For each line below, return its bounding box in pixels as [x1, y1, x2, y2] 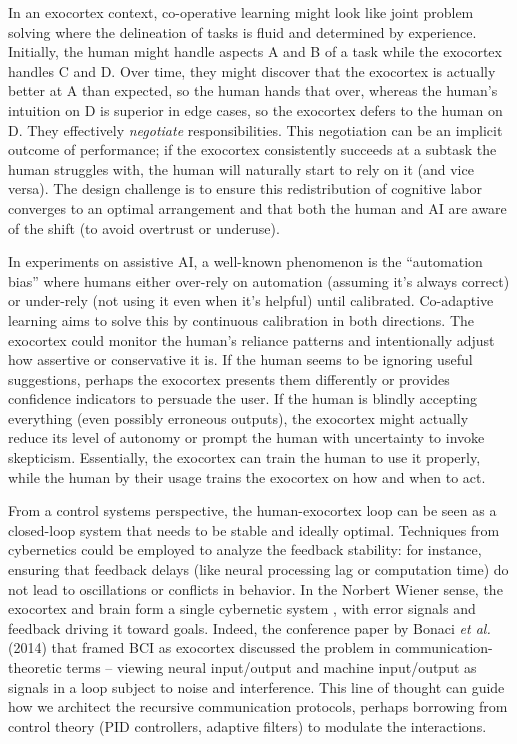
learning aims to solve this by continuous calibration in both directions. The [8, 309, 475, 330]
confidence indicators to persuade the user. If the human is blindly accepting [8, 388, 478, 409]
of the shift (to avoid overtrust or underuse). [8, 217, 280, 238]
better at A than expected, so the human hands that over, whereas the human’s [8, 80, 498, 101]
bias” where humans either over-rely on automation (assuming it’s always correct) [8, 270, 510, 291]
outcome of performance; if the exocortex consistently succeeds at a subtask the [8, 139, 497, 160]
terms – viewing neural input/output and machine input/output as [66, 657, 477, 677]
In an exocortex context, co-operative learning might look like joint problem [8, 2, 474, 22]
